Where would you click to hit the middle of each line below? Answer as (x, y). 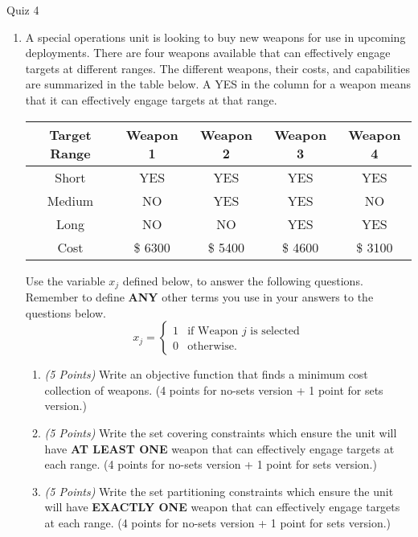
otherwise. (212, 347)
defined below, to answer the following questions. (243, 280)
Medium (70, 200)
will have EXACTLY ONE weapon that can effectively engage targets (222, 507)
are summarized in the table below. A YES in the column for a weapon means (218, 84)
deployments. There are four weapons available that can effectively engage (208, 53)
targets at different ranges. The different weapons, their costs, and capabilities (217, 68)
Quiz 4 (23, 10)
